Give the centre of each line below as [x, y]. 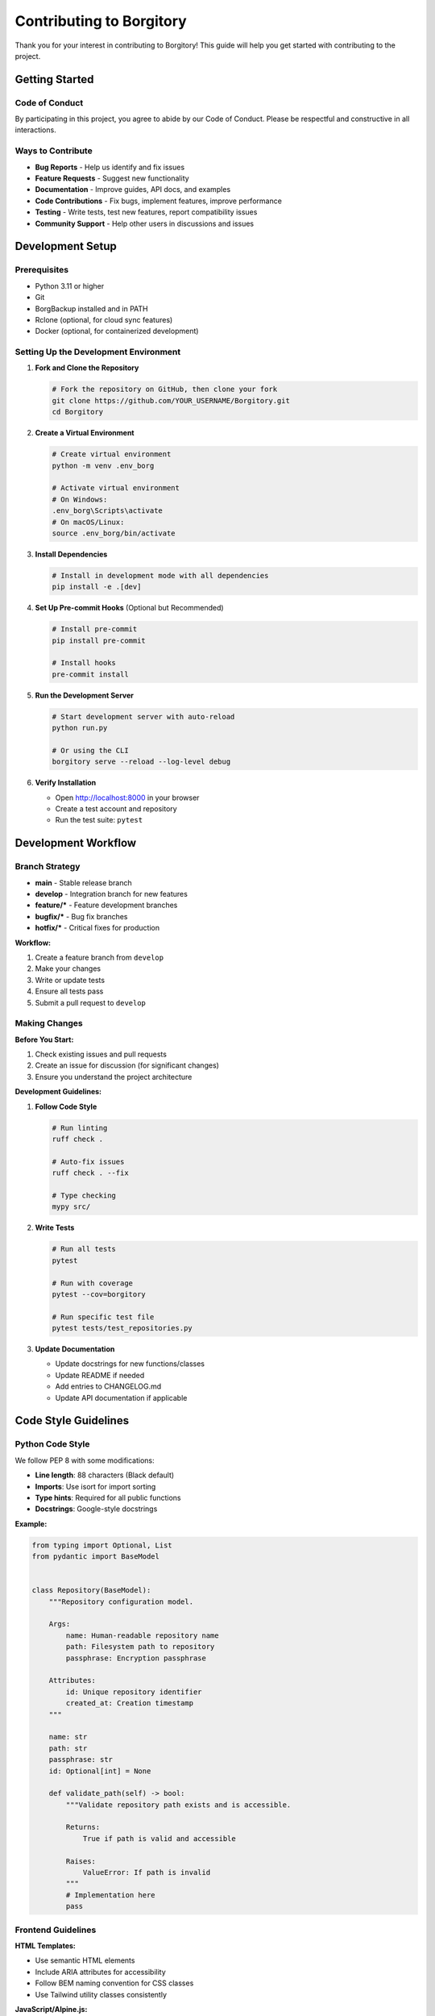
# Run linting [80, 1128]
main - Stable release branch [83, 882]
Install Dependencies [71, 554]
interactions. [35, 130]
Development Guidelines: [58, 1092]
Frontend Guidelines [56, 1930]
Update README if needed [100, 1375]
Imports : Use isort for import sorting [95, 1486]
